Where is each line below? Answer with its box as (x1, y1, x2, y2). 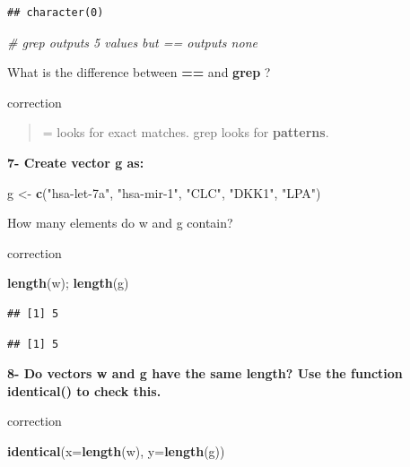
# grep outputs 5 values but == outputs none (7, 32, 257, 51)
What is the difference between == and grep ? (7, 63, 271, 82)
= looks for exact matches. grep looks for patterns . (42, 123, 329, 142)
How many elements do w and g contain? (7, 213, 233, 232)
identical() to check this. (7, 381, 161, 400)
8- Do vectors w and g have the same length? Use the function (7, 364, 403, 383)
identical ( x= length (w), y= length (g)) (7, 441, 225, 460)
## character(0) (7, 6, 104, 19)
